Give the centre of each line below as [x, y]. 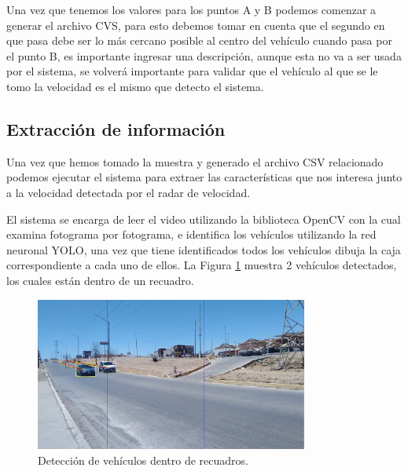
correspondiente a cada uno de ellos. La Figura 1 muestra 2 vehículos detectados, [202, 265]
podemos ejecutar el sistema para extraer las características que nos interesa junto [204, 177]
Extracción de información [116, 128]
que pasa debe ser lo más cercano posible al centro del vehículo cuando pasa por [199, 40]
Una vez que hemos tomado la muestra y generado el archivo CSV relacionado [195, 161]
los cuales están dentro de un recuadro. [100, 280]
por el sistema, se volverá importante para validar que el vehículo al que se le [192, 71]
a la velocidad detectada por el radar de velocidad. [129, 192]
